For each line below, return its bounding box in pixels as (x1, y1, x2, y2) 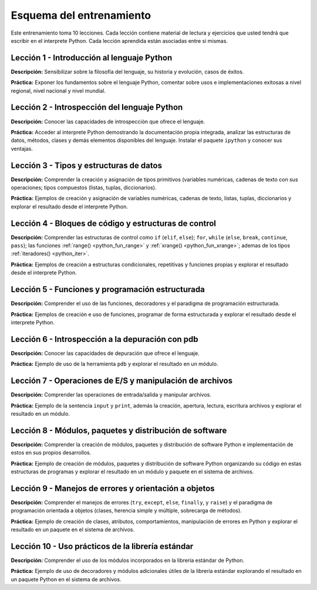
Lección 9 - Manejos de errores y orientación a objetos (11, 483, 215, 493)
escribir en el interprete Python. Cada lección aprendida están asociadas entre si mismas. (11, 37, 228, 44)
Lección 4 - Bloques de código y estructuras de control (11, 218, 217, 228)
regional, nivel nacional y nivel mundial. (11, 87, 106, 94)
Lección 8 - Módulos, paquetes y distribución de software (11, 425, 227, 435)
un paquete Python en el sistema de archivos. (11, 575, 122, 583)
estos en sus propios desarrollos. (11, 449, 92, 456)
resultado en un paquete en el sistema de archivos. (11, 526, 135, 533)
